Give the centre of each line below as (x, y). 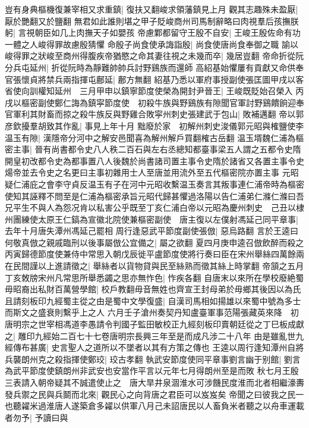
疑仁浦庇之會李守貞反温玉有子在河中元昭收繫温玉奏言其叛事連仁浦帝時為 (146, 184)
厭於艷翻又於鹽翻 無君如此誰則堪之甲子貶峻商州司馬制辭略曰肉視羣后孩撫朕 (152, 21)
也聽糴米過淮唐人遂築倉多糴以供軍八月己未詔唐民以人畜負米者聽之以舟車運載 (154, 406)
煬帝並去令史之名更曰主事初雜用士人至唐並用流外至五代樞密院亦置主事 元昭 (152, 172)
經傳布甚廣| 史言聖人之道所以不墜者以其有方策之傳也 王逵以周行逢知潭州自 (150, 347)
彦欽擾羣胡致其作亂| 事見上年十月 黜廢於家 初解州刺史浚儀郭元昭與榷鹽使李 (154, 125)
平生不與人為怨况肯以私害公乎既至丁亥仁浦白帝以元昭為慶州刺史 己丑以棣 (158, 207)
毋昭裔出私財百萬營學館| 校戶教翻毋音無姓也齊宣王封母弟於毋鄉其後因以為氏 (153, 289)
